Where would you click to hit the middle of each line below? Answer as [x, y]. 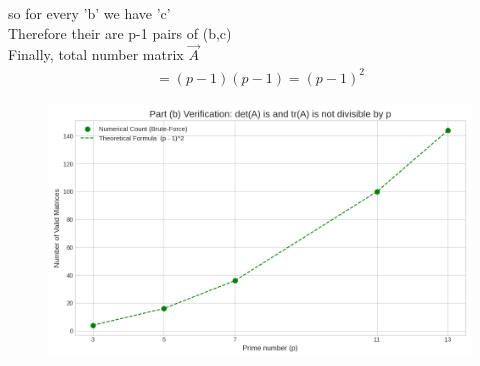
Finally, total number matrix [96, 54]
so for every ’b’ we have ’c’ [89, 13]
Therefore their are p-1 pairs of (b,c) [120, 32]
